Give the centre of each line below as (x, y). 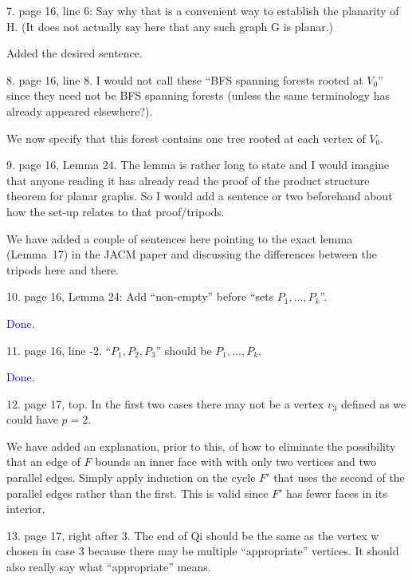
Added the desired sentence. (75, 53)
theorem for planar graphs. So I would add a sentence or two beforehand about (200, 196)
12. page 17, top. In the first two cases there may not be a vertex (165, 403)
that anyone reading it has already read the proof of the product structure (188, 180)
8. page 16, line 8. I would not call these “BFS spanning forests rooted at (185, 79)
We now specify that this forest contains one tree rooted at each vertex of (186, 138)
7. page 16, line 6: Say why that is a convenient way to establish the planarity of (203, 10)
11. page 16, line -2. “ (59, 350)
